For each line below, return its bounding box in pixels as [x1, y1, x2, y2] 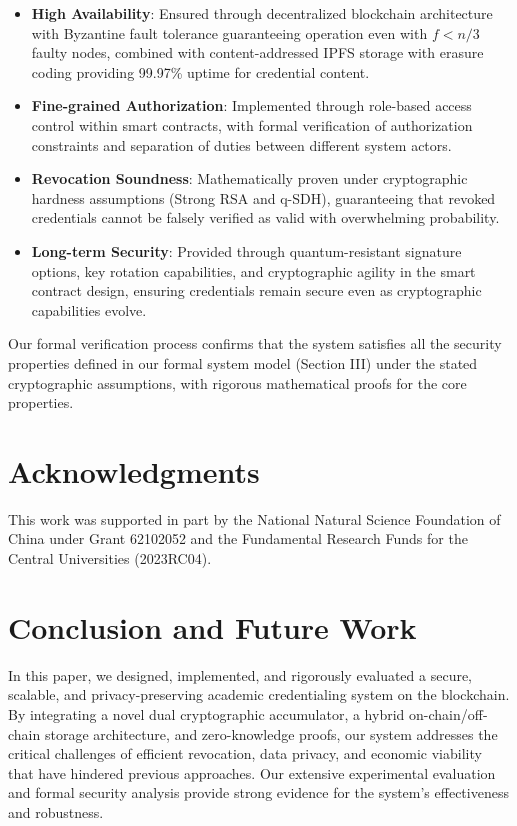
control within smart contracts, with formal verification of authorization [31, 114, 473, 135]
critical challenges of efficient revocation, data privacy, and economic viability [8, 743, 482, 764]
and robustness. [8, 801, 104, 822]
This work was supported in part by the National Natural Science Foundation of [8, 508, 501, 529]
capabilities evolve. [31, 299, 147, 320]
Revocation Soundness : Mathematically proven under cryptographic [31, 168, 468, 189]
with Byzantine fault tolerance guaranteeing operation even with [31, 22, 428, 43]
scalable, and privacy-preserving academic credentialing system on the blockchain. [8, 684, 510, 705]
